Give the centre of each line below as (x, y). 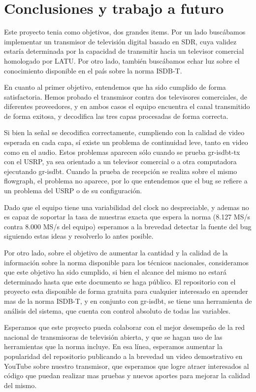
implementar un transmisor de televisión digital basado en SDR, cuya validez (120, 41)
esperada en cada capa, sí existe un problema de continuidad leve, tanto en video (126, 142)
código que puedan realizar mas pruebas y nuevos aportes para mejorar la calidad (127, 375)
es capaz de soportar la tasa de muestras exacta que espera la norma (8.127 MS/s (127, 217)
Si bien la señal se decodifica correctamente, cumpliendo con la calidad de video (124, 132)
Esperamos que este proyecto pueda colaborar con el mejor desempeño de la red (125, 327)
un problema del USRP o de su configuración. (73, 191)
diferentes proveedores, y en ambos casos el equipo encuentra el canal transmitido (127, 106)
